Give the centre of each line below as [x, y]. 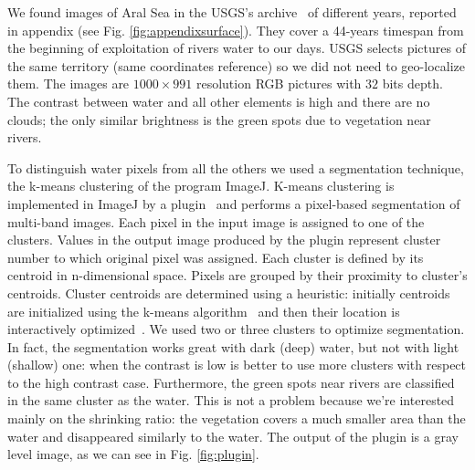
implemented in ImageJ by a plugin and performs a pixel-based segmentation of [234, 203]
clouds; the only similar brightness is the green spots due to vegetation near [219, 119]
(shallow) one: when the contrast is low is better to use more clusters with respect [237, 365]
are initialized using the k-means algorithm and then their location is [204, 311]
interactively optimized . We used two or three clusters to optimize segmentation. [236, 329]
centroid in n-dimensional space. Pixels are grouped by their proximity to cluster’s [237, 275]
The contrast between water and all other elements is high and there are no [219, 101]
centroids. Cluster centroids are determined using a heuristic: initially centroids [229, 292]
